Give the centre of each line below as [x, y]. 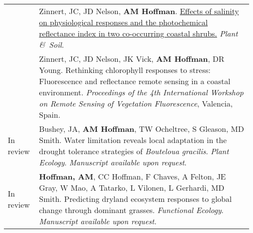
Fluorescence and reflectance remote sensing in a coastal [135, 81]
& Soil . [52, 45]
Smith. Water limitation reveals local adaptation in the [133, 140]
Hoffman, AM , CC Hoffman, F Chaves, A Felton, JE [133, 176]
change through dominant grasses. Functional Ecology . [131, 210]
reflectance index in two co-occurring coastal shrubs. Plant [138, 33]
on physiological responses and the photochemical [123, 22]
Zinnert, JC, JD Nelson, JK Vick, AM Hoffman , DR [132, 59]
